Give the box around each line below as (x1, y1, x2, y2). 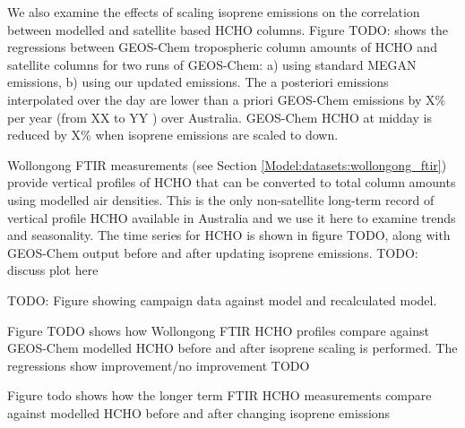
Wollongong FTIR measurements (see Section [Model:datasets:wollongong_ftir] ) (7, 155, 447, 174)
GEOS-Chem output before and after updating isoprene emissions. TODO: (7, 243, 418, 261)
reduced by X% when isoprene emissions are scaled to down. (7, 125, 339, 144)
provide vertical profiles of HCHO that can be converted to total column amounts (7, 173, 456, 192)
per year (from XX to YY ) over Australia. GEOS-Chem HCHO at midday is (7, 107, 432, 126)
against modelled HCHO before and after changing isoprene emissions (7, 403, 391, 422)
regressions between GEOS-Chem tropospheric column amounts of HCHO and (7, 38, 437, 56)
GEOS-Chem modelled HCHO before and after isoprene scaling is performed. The (7, 338, 458, 357)
